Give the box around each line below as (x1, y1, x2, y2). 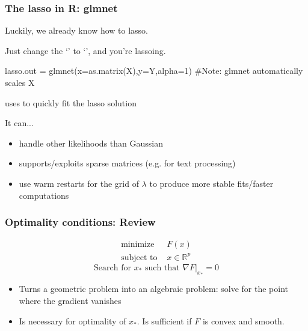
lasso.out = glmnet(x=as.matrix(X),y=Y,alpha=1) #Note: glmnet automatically (5, 64, 303, 77)
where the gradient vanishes (19, 294, 122, 306)
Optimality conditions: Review (5, 214, 156, 229)
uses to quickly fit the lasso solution (5, 96, 137, 109)
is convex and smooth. (202, 314, 285, 327)
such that (144, 263, 180, 272)
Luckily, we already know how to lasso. (5, 24, 148, 37)
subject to (121, 253, 158, 262)
